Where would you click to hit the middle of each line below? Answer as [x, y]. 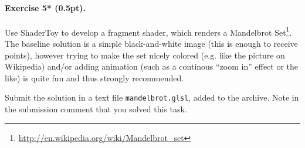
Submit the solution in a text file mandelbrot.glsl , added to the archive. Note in [152, 97]
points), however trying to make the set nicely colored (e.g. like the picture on [145, 55]
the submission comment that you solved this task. [96, 109]
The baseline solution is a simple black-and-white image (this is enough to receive [151, 44]
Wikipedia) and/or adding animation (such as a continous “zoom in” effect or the [152, 66]
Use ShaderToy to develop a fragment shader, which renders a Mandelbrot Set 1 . [148, 31]
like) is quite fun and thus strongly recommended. [94, 78]
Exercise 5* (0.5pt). [45, 7]
